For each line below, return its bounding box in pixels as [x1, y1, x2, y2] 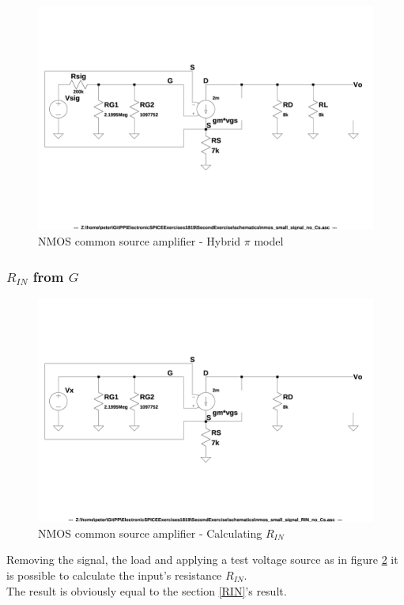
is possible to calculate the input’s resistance [6, 566, 222, 583]
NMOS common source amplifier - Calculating [38, 524, 262, 541]
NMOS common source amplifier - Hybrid [38, 232, 241, 249]
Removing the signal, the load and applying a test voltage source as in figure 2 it [6, 551, 398, 568]
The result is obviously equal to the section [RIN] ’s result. [6, 582, 287, 599]
